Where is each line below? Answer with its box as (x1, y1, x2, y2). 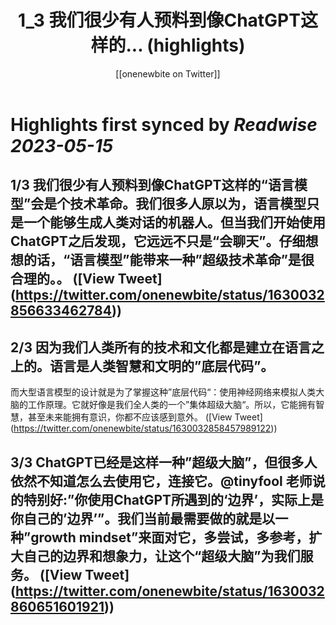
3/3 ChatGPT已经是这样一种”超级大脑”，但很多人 (10, 454, 318, 471)
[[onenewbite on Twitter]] (115, 67, 221, 80)
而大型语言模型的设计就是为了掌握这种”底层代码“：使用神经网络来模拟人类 (10, 386, 317, 398)
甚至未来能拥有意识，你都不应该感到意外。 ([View (27, 411, 233, 423)
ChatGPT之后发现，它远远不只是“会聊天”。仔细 (10, 233, 306, 250)
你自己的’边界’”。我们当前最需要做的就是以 (10, 510, 276, 527)
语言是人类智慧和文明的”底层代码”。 (49, 357, 275, 375)
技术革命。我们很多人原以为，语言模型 (69, 196, 307, 213)
